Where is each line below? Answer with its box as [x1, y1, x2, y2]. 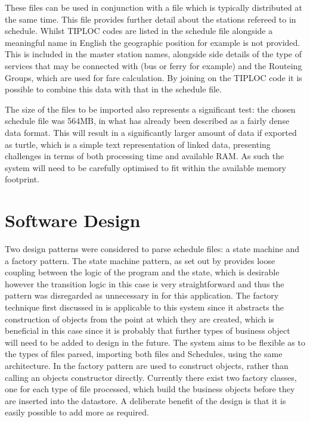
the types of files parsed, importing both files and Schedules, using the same [5, 347, 283, 360]
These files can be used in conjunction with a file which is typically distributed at [5, 1, 302, 13]
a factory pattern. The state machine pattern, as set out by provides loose [5, 254, 275, 266]
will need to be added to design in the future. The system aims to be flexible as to [5, 336, 305, 348]
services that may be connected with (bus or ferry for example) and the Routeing [5, 59, 302, 72]
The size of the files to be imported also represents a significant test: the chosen [5, 103, 296, 115]
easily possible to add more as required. [5, 406, 149, 418]
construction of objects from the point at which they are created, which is [5, 312, 274, 325]
